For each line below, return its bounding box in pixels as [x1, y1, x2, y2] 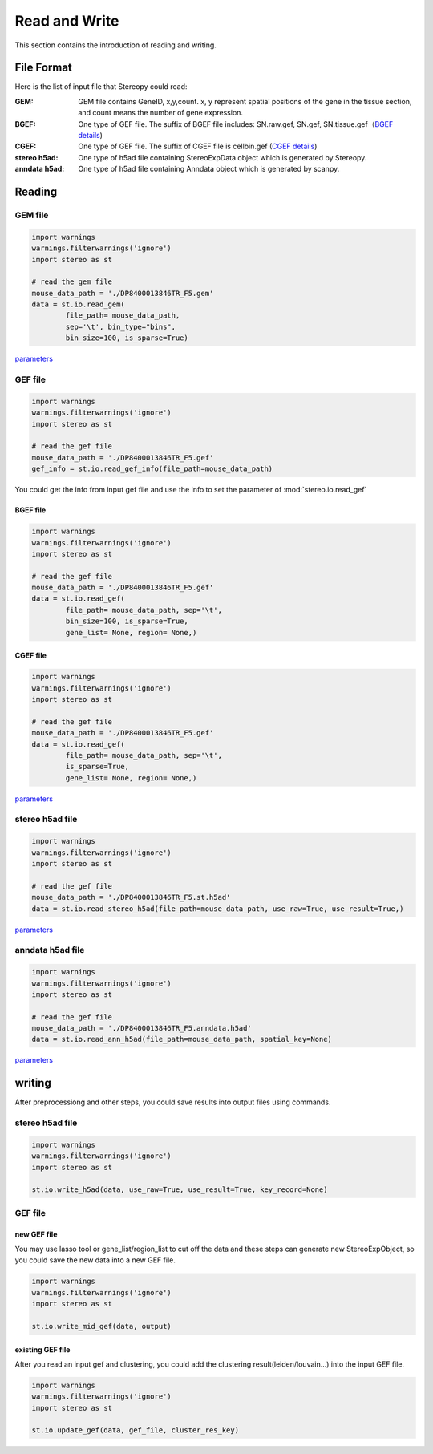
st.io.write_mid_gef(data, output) [31, 1322, 172, 1330]
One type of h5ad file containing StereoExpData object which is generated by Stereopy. [78, 152, 367, 162]
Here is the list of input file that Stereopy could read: [14, 82, 188, 91]
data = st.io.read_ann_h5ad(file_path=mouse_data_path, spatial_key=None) [31, 1035, 333, 1044]
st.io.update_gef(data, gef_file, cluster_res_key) [31, 1426, 240, 1435]
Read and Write [14, 12, 119, 30]
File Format [14, 61, 72, 75]
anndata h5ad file [14, 945, 85, 956]
